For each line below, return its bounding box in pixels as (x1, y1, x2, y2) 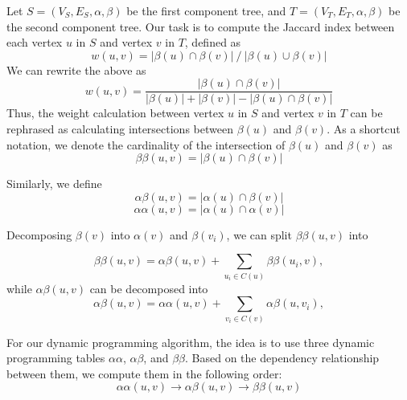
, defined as (184, 34, 241, 51)
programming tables (6, 349, 105, 366)
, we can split (226, 226, 292, 243)
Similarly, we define (6, 175, 102, 192)
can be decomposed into (89, 280, 208, 296)
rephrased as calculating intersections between (6, 120, 233, 137)
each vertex (6, 34, 63, 51)
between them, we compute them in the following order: (6, 365, 282, 382)
